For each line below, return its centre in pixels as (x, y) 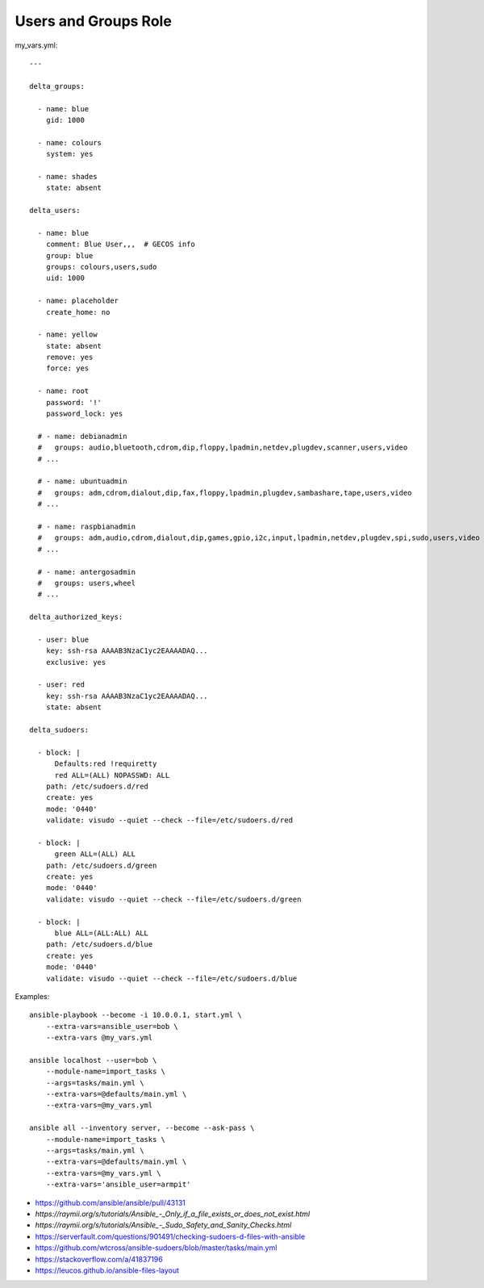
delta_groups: (57, 86)
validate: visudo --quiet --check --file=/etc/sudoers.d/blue (171, 978)
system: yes (69, 154)
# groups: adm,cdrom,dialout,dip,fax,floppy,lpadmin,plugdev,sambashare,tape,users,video (225, 493)
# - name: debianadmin (82, 436)
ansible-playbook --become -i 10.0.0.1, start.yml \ (136, 1015)
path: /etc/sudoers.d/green (101, 865)
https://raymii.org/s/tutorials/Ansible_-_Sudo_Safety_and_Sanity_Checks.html (163, 1225)
